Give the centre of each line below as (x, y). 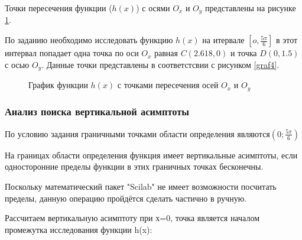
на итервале (223, 40)
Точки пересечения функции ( (59, 8)
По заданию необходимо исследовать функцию (89, 40)
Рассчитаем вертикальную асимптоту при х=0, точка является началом (132, 218)
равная (166, 53)
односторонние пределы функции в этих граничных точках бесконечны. (134, 166)
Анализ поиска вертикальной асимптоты (97, 111)
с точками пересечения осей (168, 85)
